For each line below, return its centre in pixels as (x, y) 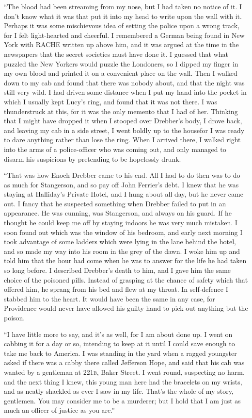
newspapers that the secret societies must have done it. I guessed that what (116, 54)
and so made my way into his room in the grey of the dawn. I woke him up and (122, 251)
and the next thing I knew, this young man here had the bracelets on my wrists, (123, 381)
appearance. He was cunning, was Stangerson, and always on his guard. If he (118, 213)
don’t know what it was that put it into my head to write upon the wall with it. (123, 16)
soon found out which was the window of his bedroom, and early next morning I (123, 232)
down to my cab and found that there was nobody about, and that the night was (124, 82)
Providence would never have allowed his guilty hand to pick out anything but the (126, 308)
